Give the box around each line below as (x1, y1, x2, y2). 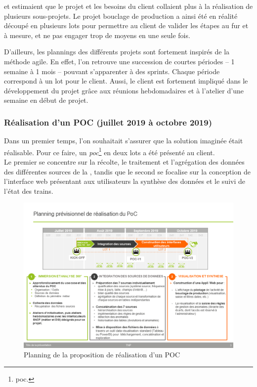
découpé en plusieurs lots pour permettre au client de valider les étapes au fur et (4, 20, 249, 31)
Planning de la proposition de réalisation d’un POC (24, 349, 180, 360)
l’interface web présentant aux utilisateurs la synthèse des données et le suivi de (4, 176, 245, 186)
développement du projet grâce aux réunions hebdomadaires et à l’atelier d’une (4, 85, 244, 95)
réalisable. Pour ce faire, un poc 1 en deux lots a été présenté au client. (4, 145, 215, 157)
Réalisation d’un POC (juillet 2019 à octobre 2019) (4, 116, 212, 128)
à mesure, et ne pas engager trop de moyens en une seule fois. (4, 30, 190, 40)
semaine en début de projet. (4, 95, 88, 105)
